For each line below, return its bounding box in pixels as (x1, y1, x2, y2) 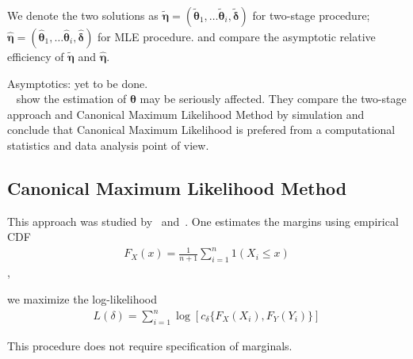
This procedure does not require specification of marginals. (7, 337, 293, 353)
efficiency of (7, 48, 64, 64)
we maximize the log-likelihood (7, 290, 157, 307)
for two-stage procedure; (252, 7, 370, 23)
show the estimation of (16, 90, 127, 107)
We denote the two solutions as (7, 7, 159, 23)
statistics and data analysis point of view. (7, 136, 209, 153)
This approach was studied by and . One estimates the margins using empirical (7, 212, 399, 229)
